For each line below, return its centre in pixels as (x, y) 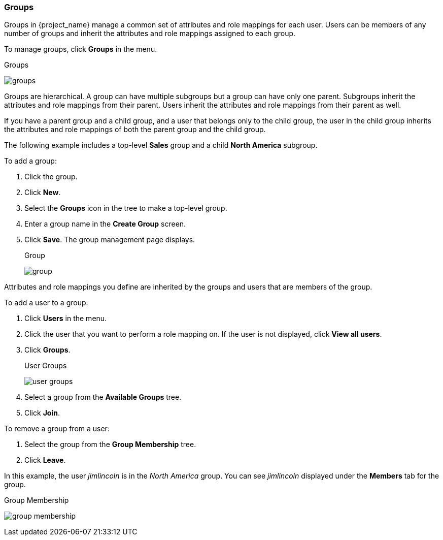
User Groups (46, 366)
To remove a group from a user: (57, 429)
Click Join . (42, 413)
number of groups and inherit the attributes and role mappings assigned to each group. (150, 34)
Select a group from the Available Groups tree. (103, 397)
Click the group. (51, 177)
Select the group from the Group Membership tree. (110, 444)
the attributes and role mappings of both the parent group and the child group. (135, 130)
